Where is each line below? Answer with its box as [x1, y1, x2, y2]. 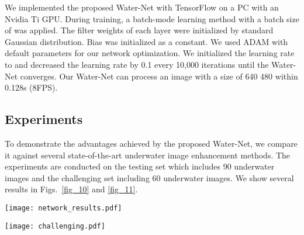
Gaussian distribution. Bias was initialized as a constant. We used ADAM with [5, 35, 288, 47]
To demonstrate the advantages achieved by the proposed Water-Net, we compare [5, 137, 298, 149]
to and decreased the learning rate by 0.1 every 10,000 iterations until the [5, 58, 269, 70]
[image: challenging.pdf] [5, 222, 105, 230]
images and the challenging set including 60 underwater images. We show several [5, 171, 294, 184]
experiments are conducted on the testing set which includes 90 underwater [5, 160, 275, 172]
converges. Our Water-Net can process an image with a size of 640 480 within [20, 70, 298, 82]
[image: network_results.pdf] [5, 203, 122, 212]
